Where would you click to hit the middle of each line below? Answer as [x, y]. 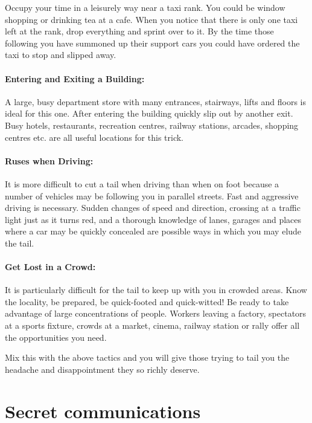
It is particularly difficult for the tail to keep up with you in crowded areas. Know [156, 290]
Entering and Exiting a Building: [75, 78]
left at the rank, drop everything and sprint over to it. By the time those [139, 31]
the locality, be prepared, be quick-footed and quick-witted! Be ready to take [147, 301]
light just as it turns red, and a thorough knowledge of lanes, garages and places [153, 219]
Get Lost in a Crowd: [50, 267]
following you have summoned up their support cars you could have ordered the [152, 43]
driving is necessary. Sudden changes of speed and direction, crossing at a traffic [153, 208]
